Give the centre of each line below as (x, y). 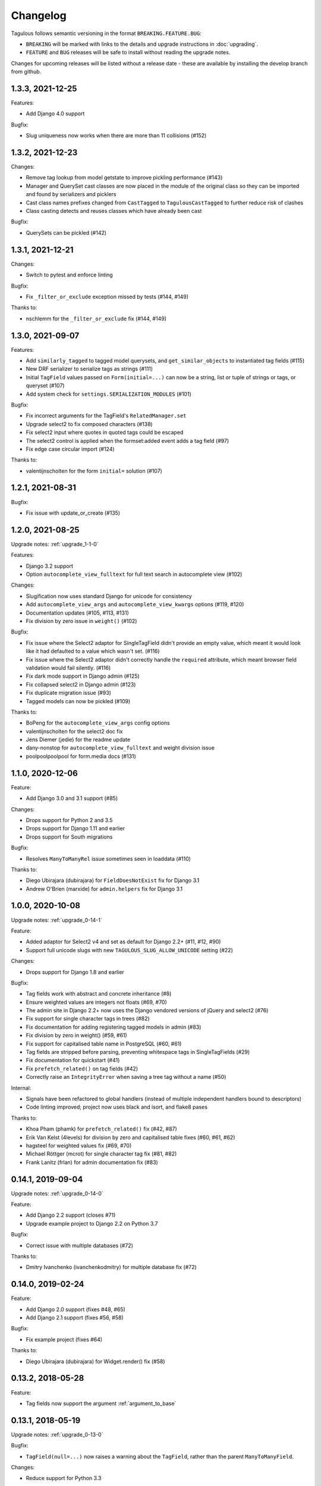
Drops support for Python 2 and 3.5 (69, 820)
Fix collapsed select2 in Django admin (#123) (81, 684)
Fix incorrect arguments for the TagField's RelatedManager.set (106, 415)
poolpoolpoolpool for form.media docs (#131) (81, 756)
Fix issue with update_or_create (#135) (73, 513)
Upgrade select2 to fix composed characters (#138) (89, 424)
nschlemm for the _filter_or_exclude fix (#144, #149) (96, 319)
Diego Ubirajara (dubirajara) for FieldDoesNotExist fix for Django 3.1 (113, 880)
